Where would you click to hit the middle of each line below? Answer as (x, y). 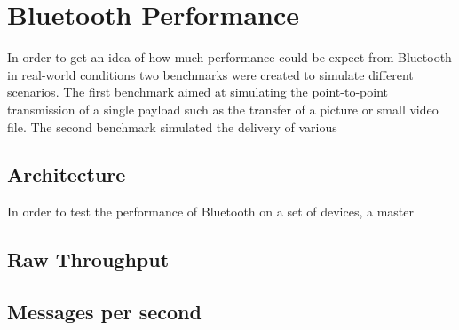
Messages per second (104, 312)
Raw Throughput (88, 259)
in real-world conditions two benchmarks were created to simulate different (210, 74)
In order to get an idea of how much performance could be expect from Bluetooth (229, 57)
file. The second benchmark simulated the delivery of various (172, 126)
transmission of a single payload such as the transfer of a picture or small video (223, 109)
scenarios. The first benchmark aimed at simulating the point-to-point (198, 92)
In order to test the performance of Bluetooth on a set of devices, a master (210, 212)
